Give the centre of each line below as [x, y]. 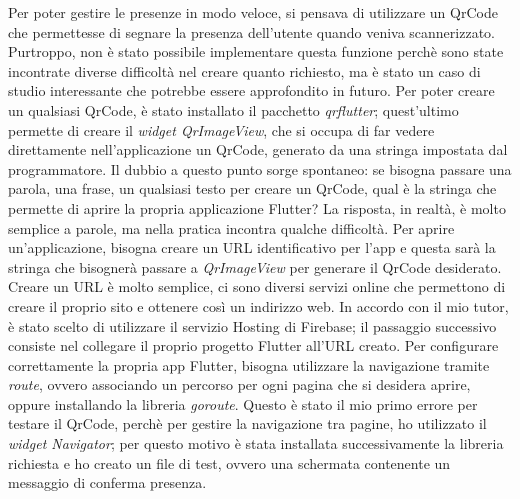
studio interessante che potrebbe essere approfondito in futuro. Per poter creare [251, 90]
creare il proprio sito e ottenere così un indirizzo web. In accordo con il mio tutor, [258, 305]
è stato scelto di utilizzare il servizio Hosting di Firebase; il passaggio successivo [252, 325]
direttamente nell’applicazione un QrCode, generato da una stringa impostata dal [258, 149]
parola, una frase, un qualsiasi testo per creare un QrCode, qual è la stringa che [252, 188]
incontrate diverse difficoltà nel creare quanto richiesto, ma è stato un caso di [244, 70]
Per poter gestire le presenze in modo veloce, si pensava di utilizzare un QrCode [253, 12]
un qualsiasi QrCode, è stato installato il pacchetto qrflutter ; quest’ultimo [233, 109]
